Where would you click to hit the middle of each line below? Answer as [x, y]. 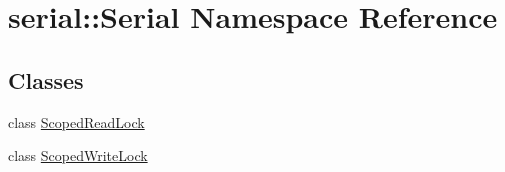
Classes [46, 79]
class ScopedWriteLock [78, 155]
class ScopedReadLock [76, 121]
